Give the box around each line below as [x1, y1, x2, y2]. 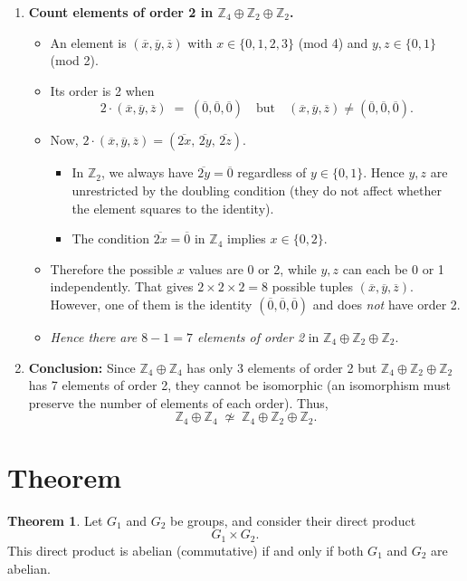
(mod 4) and [298, 33, 368, 52]
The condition [71, 229, 149, 248]
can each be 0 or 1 [342, 259, 444, 278]
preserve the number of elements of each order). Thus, [28, 393, 329, 412]
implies [226, 229, 266, 248]
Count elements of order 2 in [28, 3, 214, 21]
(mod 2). [50, 51, 99, 70]
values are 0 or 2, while [188, 259, 317, 278]
